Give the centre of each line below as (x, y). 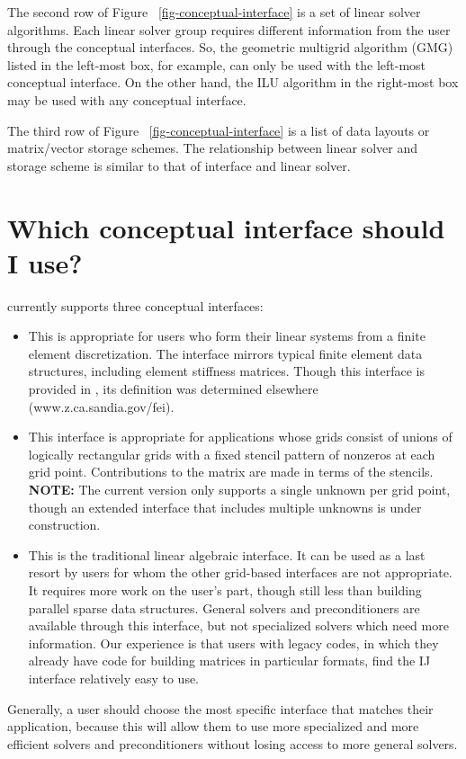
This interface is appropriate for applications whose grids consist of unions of (240, 437)
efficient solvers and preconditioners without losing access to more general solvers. (233, 743)
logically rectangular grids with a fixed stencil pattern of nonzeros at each (232, 454)
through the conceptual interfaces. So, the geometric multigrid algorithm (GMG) (230, 47)
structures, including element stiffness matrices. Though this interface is (226, 371)
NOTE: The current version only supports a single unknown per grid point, (239, 489)
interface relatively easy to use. (114, 678)
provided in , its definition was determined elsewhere (173, 389)
